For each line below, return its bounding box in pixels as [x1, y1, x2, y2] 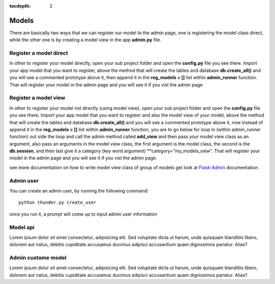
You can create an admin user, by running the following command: [9, 188, 149, 194]
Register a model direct [9, 50, 68, 57]
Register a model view [9, 94, 66, 102]
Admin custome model [9, 254, 67, 262]
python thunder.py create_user [18, 200, 97, 205]
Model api [9, 224, 35, 231]
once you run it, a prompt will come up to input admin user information [9, 211, 157, 217]
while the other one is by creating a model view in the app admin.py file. [9, 37, 161, 43]
